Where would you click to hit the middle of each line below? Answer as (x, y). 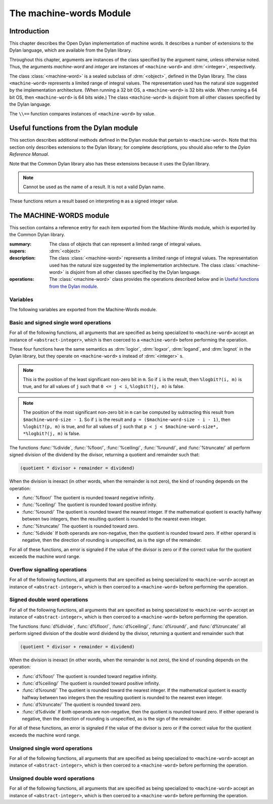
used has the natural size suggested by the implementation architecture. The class (135, 265)
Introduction (29, 31)
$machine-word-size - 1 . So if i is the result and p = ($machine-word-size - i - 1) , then (127, 419)
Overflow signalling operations (48, 569)
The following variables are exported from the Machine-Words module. (83, 309)
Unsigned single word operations (51, 748)
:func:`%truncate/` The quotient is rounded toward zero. (80, 526)
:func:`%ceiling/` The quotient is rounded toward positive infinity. (90, 505)
